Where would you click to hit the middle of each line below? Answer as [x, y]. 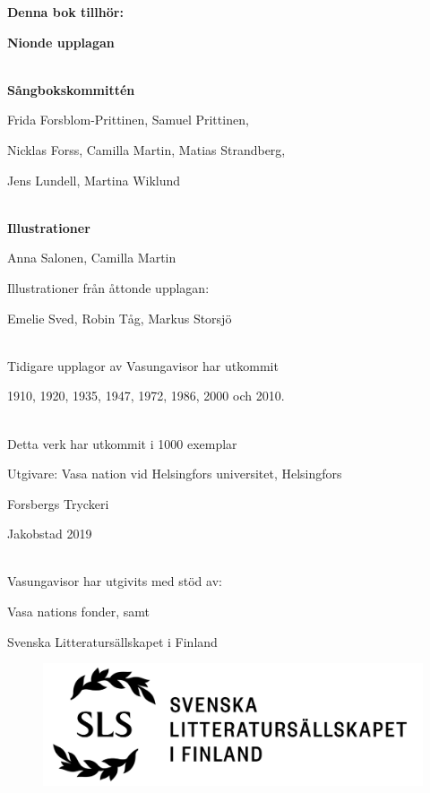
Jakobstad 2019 [50, 534]
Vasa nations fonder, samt [78, 612]
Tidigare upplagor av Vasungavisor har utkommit [143, 365]
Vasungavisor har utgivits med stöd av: [115, 581]
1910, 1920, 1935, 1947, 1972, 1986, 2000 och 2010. [146, 396]
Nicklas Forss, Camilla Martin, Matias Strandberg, [146, 149]
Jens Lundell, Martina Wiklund [94, 180]
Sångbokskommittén [71, 89]
